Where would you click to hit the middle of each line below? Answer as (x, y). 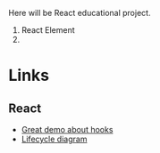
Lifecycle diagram (54, 139)
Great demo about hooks (67, 129)
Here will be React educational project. (80, 13)
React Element (48, 30)
